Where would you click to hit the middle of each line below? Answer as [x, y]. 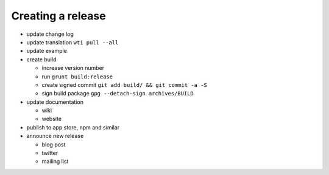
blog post [54, 144]
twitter [50, 153]
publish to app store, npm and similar [73, 127]
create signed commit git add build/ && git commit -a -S [124, 84]
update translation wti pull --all [73, 42]
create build [41, 59]
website [52, 119]
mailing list [55, 162]
